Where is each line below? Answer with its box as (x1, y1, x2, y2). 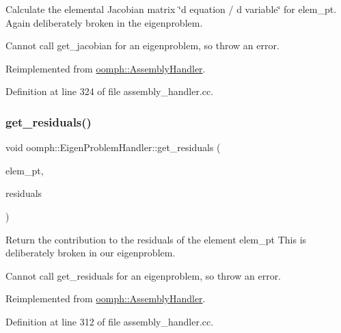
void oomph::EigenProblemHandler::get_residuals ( (5, 140, 221, 155)
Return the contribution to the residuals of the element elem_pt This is (5, 232, 307, 246)
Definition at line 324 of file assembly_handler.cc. (5, 84, 214, 98)
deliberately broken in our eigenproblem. (5, 245, 176, 260)
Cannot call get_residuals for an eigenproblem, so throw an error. (5, 268, 282, 282)
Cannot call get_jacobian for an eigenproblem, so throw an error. (5, 38, 279, 53)
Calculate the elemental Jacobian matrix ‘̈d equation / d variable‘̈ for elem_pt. (5, 2, 337, 16)
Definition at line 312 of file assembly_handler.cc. (5, 314, 214, 328)
